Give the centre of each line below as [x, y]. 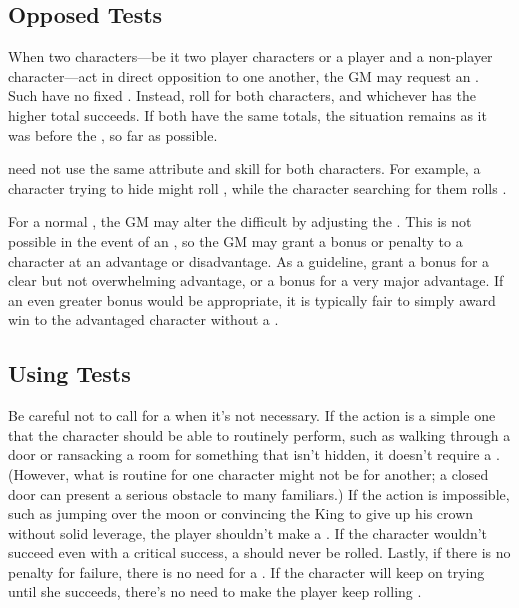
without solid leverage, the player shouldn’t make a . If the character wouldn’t [248, 532]
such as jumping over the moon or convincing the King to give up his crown [241, 513]
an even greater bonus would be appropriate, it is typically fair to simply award [252, 299]
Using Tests [69, 373]
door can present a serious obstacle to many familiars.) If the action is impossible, [259, 493]
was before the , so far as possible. [113, 134]
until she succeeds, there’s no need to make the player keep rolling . [215, 591]
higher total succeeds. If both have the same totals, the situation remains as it [247, 114]
